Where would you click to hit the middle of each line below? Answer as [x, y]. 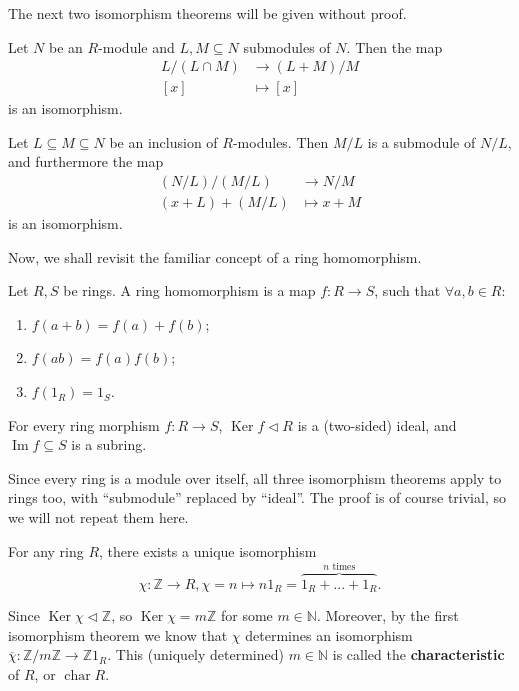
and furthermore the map [86, 161]
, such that [407, 290]
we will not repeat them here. [98, 517]
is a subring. [109, 444]
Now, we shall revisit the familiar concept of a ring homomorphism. [215, 256]
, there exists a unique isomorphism [208, 550]
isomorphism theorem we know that [118, 634]
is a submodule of [421, 141]
